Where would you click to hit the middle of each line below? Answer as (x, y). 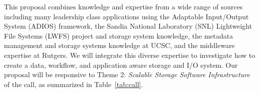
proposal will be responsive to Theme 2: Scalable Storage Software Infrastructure (127, 74)
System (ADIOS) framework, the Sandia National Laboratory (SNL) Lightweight (128, 26)
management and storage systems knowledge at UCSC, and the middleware (120, 45)
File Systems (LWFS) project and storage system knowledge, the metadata (119, 35)
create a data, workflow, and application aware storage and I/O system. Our (121, 65)
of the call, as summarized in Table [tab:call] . (74, 84)
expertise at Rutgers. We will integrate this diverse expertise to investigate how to (130, 55)
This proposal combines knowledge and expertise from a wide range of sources (124, 6)
